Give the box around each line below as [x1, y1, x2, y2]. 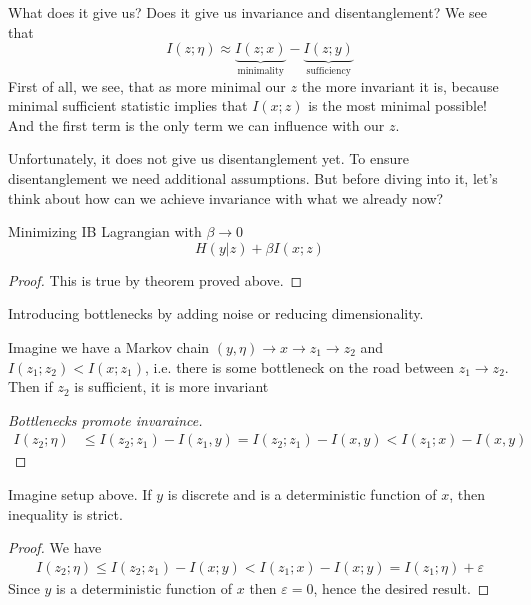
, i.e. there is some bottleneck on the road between [145, 356, 454, 377]
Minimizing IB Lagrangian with [8, 221, 202, 242]
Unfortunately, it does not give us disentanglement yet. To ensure [8, 148, 409, 169]
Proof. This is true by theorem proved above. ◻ [8, 269, 303, 290]
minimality [237, 66, 285, 77]
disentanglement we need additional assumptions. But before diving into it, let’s [8, 168, 498, 188]
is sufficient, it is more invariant [74, 376, 269, 397]
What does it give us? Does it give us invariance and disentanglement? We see [8, 2, 487, 22]
